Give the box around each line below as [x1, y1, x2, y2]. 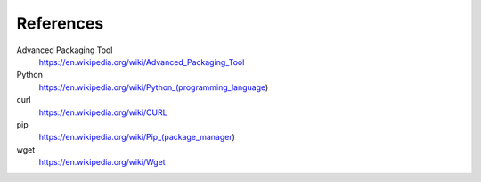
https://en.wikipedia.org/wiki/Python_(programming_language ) [38, 81, 269, 93]
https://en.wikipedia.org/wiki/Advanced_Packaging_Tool [38, 56, 245, 67]
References [16, 13, 104, 33]
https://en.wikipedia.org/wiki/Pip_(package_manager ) [38, 132, 236, 143]
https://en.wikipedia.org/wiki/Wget [38, 157, 166, 168]
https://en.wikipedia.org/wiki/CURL [38, 107, 168, 118]
